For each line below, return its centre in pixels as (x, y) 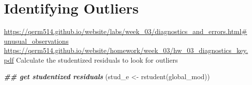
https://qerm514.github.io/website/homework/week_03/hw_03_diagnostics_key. (126, 50)
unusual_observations (36, 41)
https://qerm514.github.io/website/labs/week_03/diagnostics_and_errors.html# (126, 31)
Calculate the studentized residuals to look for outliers (97, 59)
